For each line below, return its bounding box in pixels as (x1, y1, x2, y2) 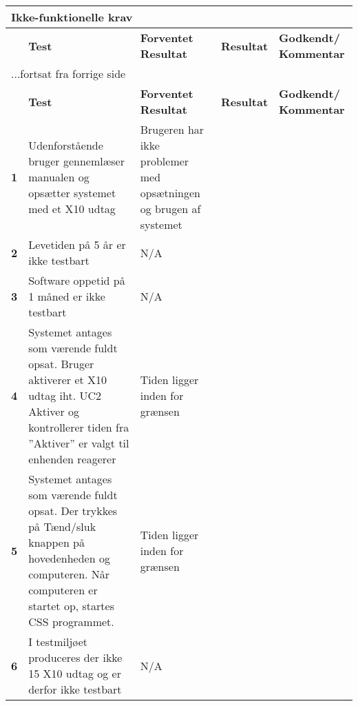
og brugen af (140, 201, 201, 216)
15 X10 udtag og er (28, 665, 121, 681)
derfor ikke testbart (28, 681, 122, 697)
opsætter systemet (28, 185, 116, 201)
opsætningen (140, 185, 200, 201)
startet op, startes (28, 598, 114, 614)
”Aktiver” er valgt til (28, 435, 129, 451)
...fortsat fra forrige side (11, 65, 126, 81)
